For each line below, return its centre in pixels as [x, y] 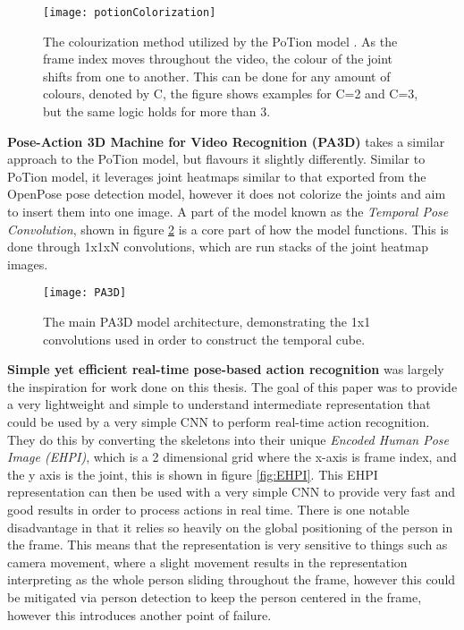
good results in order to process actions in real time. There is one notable [208, 509]
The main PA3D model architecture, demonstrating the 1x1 [207, 322]
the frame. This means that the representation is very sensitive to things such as [228, 545]
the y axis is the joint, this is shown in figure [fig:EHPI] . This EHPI [193, 474]
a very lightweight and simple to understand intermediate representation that [219, 404]
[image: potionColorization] [130, 13]
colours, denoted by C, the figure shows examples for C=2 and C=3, [231, 94]
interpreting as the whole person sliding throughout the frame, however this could [232, 579]
